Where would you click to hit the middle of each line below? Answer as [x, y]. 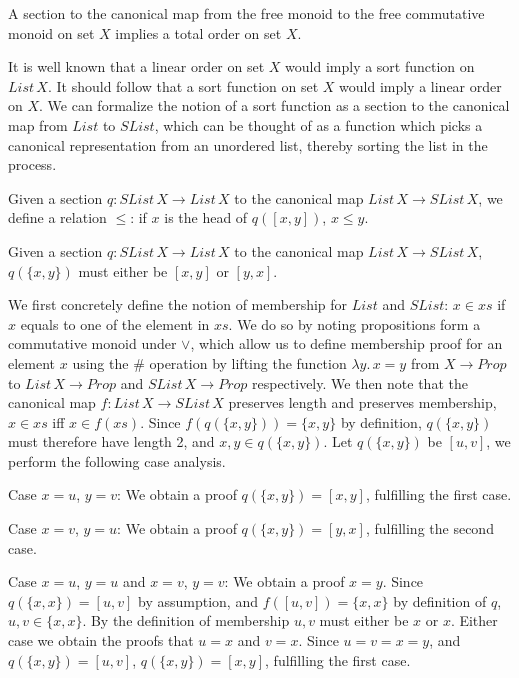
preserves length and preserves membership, [362, 402]
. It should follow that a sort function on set [183, 85]
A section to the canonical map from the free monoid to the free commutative [246, 13]
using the [100, 362]
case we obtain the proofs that [101, 640]
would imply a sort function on [380, 66]
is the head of [206, 217]
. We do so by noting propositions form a [354, 323]
